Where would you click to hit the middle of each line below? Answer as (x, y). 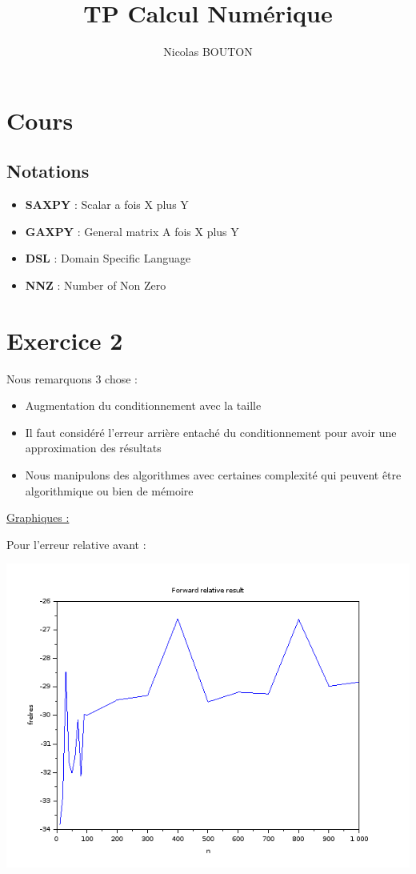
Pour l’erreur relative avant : (76, 544)
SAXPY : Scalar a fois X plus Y (107, 204)
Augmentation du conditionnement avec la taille (143, 405)
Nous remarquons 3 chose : (72, 378)
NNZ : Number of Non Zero (96, 285)
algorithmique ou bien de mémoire (109, 490)
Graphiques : (38, 517)
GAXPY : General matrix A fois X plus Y (132, 231)
